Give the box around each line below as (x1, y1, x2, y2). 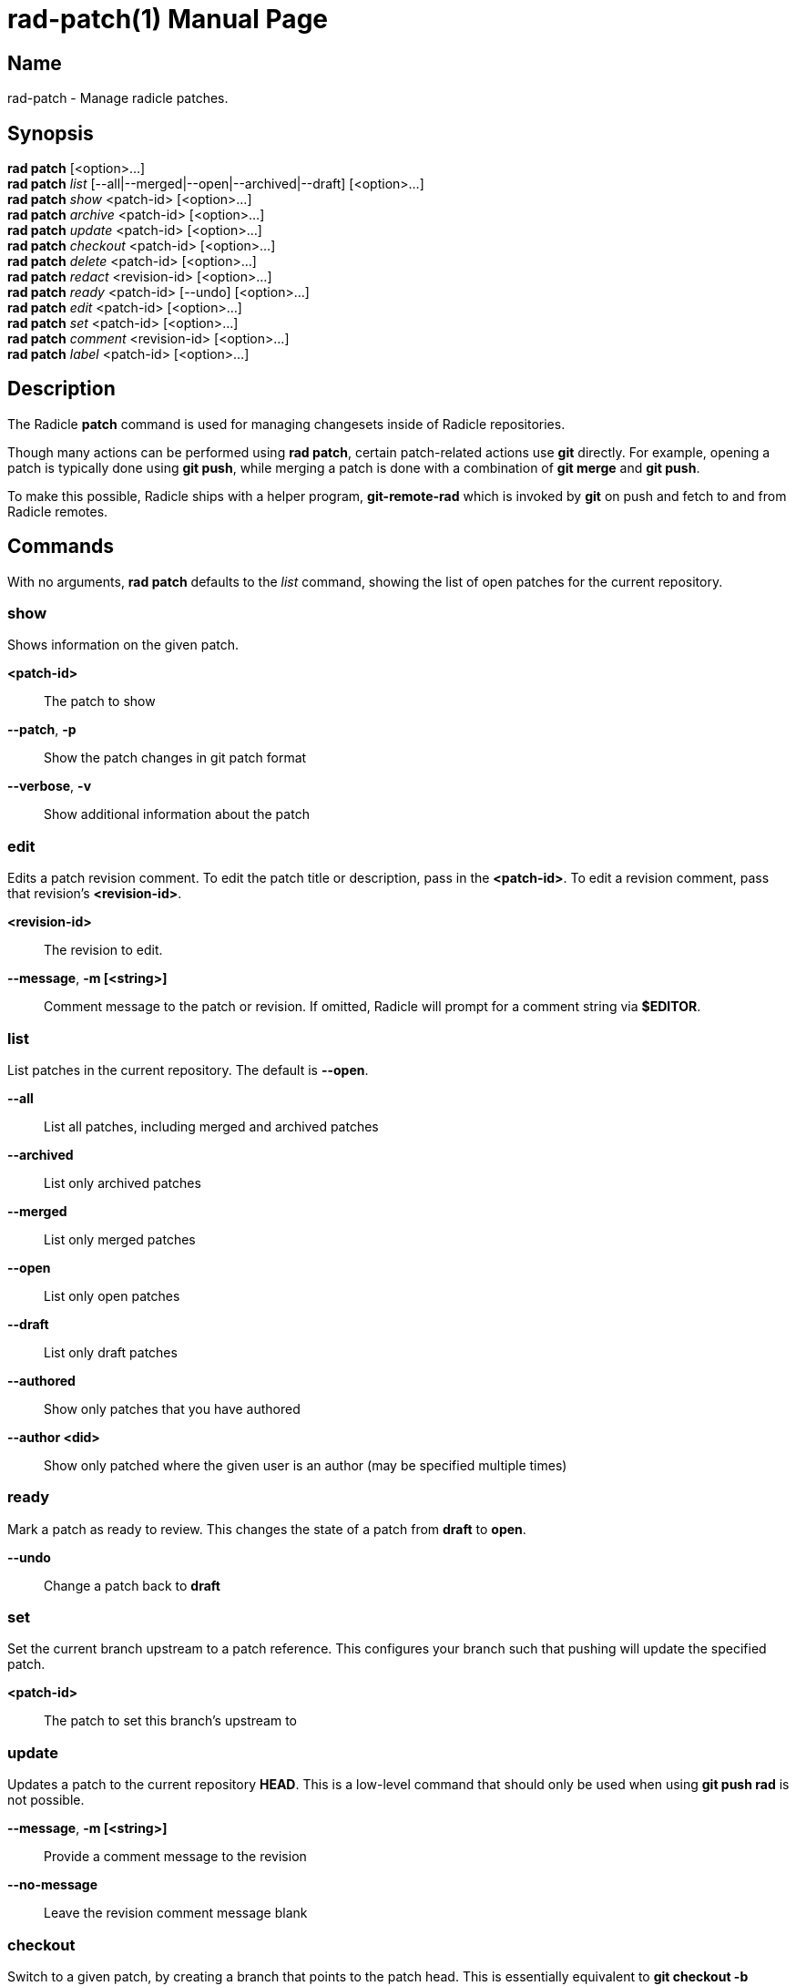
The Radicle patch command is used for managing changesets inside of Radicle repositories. (7, 415, 566, 432)
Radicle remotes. (7, 503, 108, 519)
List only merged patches (44, 1231, 196, 1247)
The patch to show (44, 693, 156, 710)
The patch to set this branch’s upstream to (44, 1713, 298, 1729)
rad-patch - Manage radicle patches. (7, 90, 229, 107)
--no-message (7, 1877, 98, 1893)
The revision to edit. (44, 942, 163, 958)
